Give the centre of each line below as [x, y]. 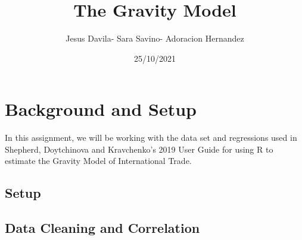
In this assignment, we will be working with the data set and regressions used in [151, 138]
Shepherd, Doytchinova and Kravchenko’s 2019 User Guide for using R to [139, 149]
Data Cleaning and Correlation [102, 228]
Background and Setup [101, 109]
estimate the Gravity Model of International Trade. [98, 161]
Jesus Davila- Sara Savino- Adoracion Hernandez [155, 38]
